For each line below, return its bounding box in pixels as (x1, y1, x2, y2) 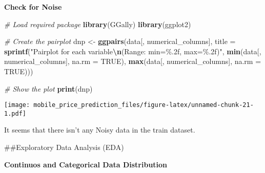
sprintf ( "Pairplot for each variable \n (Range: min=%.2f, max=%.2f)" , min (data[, (4, 46, 261, 56)
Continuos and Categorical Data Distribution (4, 159, 168, 169)
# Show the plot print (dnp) (4, 83, 93, 94)
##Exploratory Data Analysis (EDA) (4, 142, 124, 153)
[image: (4, 101, 30, 109)
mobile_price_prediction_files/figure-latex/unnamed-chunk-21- (33, 101, 254, 109)
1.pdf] (4, 110, 26, 117)
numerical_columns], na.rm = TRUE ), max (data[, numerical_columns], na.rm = (4, 56, 261, 67)
